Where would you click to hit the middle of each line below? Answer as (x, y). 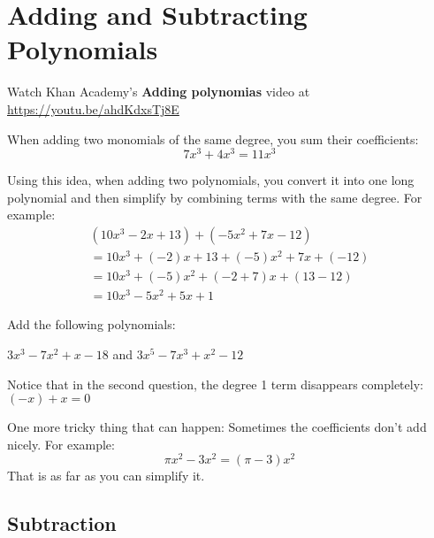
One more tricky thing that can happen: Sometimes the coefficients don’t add (217, 427)
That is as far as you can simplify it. (106, 476)
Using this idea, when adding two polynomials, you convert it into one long (211, 180)
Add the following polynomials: (91, 324)
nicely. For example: (61, 444)
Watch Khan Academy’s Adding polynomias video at (159, 92)
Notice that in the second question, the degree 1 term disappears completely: (215, 384)
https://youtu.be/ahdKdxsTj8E (93, 108)
